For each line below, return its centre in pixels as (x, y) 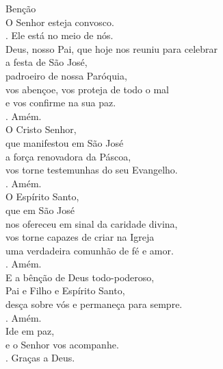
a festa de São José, (47, 62)
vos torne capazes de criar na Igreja (80, 237)
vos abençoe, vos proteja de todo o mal (87, 89)
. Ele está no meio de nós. (60, 35)
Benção (21, 8)
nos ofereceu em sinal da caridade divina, (92, 223)
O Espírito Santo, (42, 197)
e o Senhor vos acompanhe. (62, 344)
